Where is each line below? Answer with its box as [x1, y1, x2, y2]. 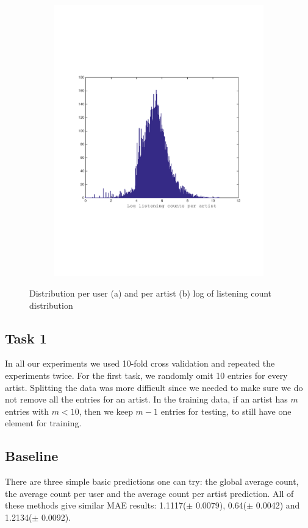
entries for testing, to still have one [160, 404, 292, 417]
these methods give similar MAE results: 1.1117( [5, 499, 187, 512]
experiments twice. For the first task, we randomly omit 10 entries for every [5, 368, 288, 381]
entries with [5, 404, 49, 417]
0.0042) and [256, 499, 300, 512]
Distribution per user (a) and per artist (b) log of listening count [29, 286, 272, 299]
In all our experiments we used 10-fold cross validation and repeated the [5, 357, 275, 370]
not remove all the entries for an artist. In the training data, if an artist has [5, 393, 288, 406]
